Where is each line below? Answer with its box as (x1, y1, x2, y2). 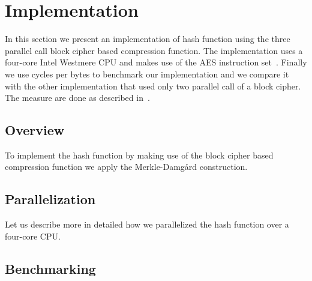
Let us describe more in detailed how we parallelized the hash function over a (5, 218, 289, 231)
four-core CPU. (5, 229, 61, 242)
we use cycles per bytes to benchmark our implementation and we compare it (5, 67, 289, 80)
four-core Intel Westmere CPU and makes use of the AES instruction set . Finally (5, 56, 307, 68)
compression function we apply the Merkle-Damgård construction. (5, 160, 248, 173)
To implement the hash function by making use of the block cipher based (5, 148, 274, 161)
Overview (5, 121, 65, 139)
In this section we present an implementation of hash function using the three (5, 32, 290, 45)
